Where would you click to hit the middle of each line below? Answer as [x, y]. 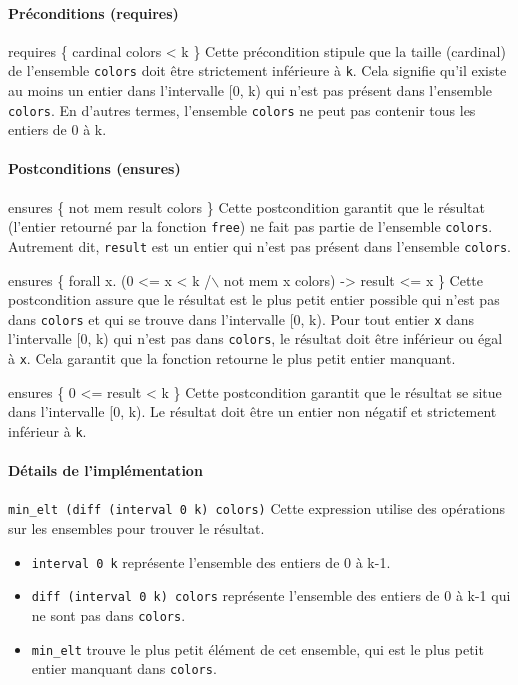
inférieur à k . [47, 430]
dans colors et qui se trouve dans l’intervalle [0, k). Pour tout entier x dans [241, 318]
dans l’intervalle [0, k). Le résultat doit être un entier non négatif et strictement [252, 411]
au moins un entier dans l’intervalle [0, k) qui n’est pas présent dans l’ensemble [250, 90]
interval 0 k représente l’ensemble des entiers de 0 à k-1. [211, 561]
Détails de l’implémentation [105, 470]
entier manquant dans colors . [124, 668]
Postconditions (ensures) [94, 168]
